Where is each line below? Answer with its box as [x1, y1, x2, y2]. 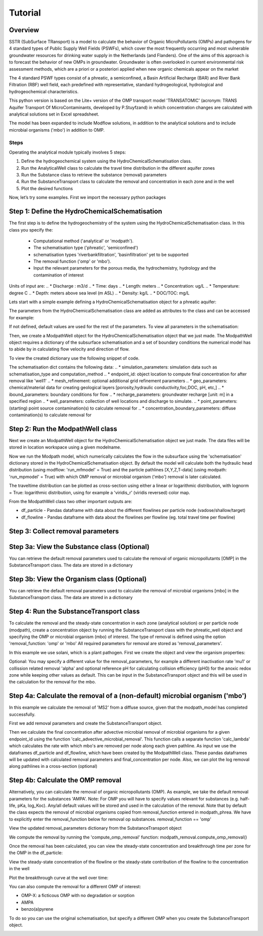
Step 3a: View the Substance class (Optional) [9, 543, 150, 551]
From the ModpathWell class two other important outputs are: [9, 498, 132, 504]
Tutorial [9, 7, 41, 18]
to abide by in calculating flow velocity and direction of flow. [9, 346, 130, 352]
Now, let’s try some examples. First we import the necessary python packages [9, 195, 166, 200]
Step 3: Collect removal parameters [9, 527, 119, 535]
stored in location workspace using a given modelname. [9, 444, 121, 450]
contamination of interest [33, 272, 84, 278]
